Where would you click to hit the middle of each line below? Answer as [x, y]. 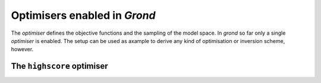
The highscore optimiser [59, 66]
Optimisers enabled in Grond [83, 15]
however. [22, 49]
